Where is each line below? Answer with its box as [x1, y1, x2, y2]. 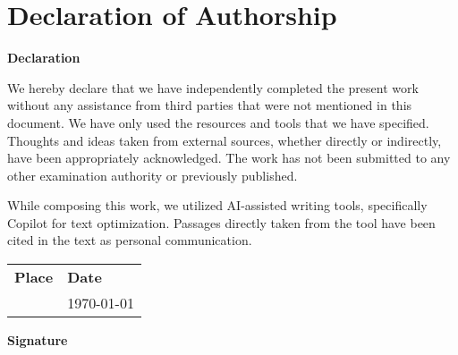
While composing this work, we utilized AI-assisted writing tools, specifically [7, 196, 428, 215]
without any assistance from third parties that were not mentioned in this [7, 96, 412, 114]
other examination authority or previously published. [7, 165, 298, 184]
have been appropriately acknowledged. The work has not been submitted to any [7, 148, 451, 167]
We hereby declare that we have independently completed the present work [7, 78, 419, 97]
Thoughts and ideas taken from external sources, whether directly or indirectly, [7, 131, 442, 149]
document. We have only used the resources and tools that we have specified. [7, 113, 429, 131]
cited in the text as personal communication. [7, 231, 252, 249]
